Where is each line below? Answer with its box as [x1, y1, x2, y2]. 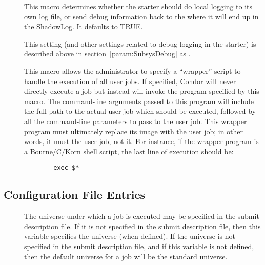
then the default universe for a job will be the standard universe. [24, 251, 228, 261]
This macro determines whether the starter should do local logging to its [24, 1, 253, 11]
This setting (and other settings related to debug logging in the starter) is [24, 38, 256, 49]
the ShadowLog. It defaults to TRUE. [24, 21, 143, 32]
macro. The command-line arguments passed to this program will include [24, 95, 254, 106]
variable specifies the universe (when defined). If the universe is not [24, 231, 235, 241]
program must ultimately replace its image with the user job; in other [24, 126, 243, 136]
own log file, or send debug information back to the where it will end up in [24, 11, 259, 22]
